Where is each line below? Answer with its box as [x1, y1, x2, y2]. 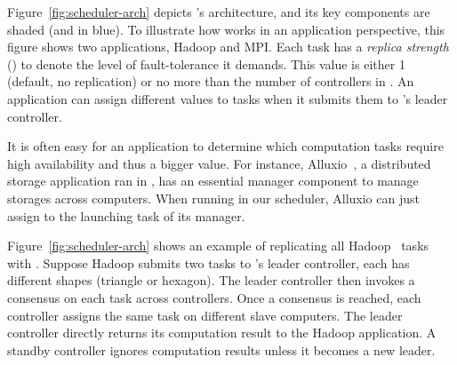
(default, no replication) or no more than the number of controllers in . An [7, 72, 414, 91]
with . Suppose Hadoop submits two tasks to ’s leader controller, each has [7, 253, 410, 272]
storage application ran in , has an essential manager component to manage [7, 171, 419, 190]
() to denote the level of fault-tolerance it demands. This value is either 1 [7, 54, 405, 73]
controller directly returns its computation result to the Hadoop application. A [7, 323, 437, 342]
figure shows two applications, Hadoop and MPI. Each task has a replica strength [7, 37, 449, 56]
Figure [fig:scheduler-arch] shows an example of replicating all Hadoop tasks [7, 236, 429, 255]
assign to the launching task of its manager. [7, 206, 245, 225]
